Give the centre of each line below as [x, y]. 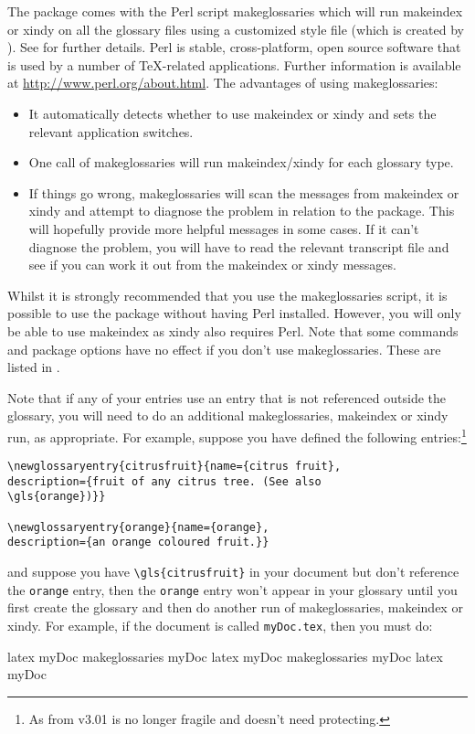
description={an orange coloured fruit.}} [138, 543]
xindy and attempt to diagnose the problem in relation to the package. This [242, 211]
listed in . [34, 367]
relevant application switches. [111, 131]
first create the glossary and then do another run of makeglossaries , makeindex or [235, 607]
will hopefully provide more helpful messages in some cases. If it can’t [224, 228]
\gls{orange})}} [57, 497]
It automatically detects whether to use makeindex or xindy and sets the [232, 113]
